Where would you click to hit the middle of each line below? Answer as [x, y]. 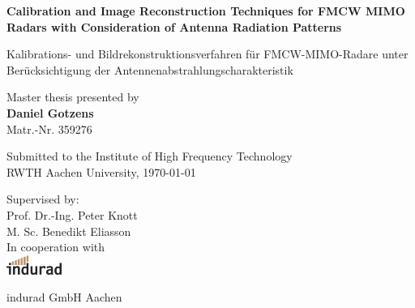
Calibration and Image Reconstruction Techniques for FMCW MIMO [206, 11]
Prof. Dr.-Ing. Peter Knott [72, 214]
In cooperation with [56, 247]
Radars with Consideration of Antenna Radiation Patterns [174, 26]
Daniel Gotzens [50, 112]
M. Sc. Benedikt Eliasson [69, 231]
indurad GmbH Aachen [64, 297]
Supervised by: [43, 199]
